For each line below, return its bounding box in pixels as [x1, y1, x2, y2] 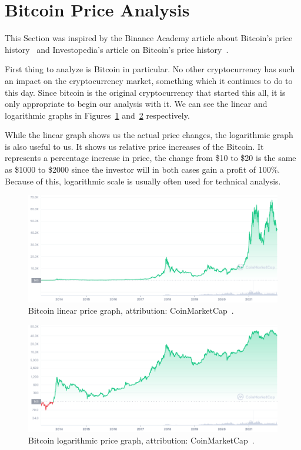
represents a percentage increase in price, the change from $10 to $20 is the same [5, 152, 296, 164]
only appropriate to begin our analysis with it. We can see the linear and [5, 98, 267, 110]
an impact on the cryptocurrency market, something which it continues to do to [5, 74, 293, 86]
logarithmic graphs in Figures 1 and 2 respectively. [5, 109, 190, 121]
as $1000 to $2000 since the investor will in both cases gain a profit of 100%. [5, 163, 280, 176]
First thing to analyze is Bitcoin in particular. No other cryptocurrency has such [5, 63, 295, 75]
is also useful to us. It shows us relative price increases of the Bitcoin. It [5, 140, 264, 152]
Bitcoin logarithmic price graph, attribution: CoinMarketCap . [28, 434, 255, 446]
